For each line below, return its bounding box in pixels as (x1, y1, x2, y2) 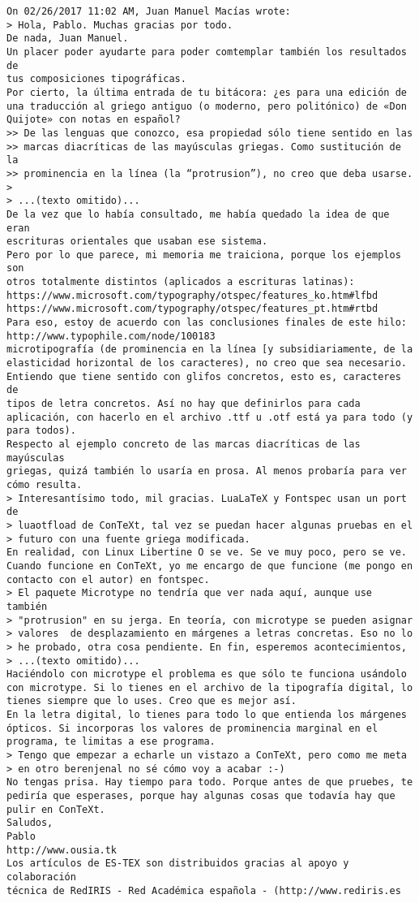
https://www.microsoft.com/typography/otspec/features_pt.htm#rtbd (6, 303, 378, 315)
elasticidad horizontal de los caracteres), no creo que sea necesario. (6, 357, 407, 369)
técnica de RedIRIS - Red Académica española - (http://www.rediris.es (6, 884, 401, 897)
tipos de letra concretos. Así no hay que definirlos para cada (6, 398, 361, 410)
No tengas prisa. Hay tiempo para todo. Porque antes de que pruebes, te (6, 776, 413, 789)
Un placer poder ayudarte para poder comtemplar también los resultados (6, 45, 407, 58)
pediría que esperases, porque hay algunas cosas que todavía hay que (6, 790, 395, 802)
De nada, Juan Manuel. (6, 32, 129, 45)
